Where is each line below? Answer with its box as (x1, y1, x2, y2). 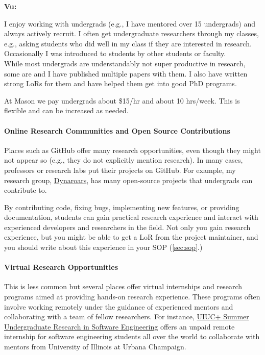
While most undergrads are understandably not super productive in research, (4, 58, 246, 68)
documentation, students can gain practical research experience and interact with (4, 212, 258, 222)
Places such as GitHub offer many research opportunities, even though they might (4, 144, 261, 155)
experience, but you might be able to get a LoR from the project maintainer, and (4, 232, 258, 242)
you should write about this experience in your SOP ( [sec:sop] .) (4, 242, 203, 252)
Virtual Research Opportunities (4, 262, 118, 272)
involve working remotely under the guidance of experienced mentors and (4, 301, 233, 312)
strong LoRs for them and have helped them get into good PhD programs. (4, 78, 237, 89)
